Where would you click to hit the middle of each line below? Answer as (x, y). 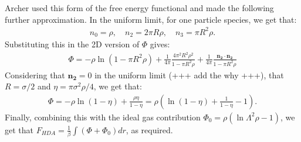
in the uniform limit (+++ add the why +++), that (189, 75)
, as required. (149, 129)
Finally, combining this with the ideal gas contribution (103, 117)
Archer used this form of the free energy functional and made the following (139, 8)
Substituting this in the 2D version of (72, 44)
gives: (160, 44)
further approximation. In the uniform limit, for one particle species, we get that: (151, 19)
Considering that (35, 75)
